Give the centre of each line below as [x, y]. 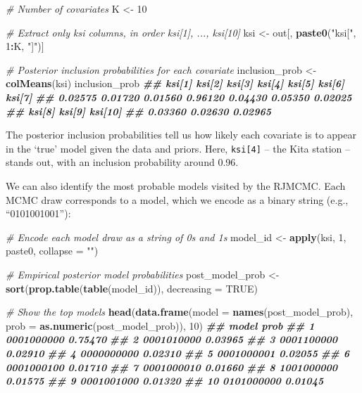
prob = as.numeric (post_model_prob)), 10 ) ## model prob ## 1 [160, 325]
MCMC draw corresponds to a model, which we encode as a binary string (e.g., [177, 199]
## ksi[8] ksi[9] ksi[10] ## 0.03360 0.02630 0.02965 [138, 111]
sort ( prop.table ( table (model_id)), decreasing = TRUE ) [132, 288]
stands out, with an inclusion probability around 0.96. [122, 162]
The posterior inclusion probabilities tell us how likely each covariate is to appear [181, 135]
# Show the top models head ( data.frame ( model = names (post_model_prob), [180, 312]
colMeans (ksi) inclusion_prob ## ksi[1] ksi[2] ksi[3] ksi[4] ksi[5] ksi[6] [175, 83]
